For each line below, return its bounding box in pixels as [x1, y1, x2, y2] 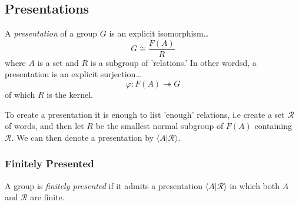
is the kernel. [46, 88, 93, 101]
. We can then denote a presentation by [11, 131, 154, 143]
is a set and [37, 56, 79, 68]
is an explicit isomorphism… [109, 27, 209, 39]
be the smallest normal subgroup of [95, 120, 224, 132]
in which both [230, 179, 280, 191]
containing [254, 120, 292, 132]
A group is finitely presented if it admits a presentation [5, 179, 203, 191]
